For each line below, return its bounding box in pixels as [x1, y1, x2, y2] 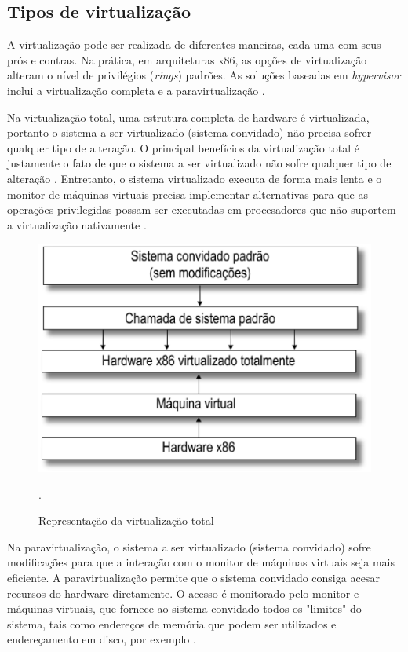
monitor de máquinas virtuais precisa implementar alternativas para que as [7, 185, 368, 202]
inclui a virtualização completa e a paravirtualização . [7, 82, 265, 98]
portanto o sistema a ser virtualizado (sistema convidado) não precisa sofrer [7, 124, 372, 141]
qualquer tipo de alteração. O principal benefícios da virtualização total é [7, 139, 360, 156]
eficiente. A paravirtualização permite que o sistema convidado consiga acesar [7, 569, 380, 585]
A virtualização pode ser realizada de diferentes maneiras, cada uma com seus [7, 36, 381, 53]
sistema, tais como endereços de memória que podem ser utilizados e [7, 615, 337, 632]
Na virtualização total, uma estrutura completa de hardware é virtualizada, [7, 108, 370, 125]
